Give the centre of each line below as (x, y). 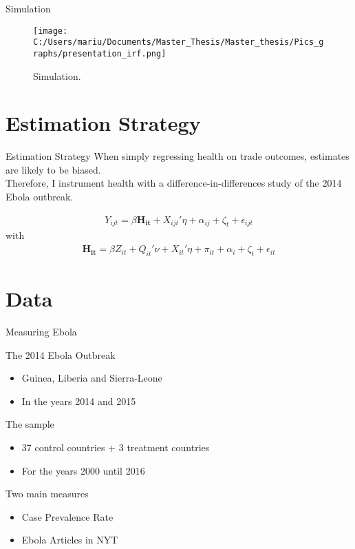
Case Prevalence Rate (67, 516)
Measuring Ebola (41, 332)
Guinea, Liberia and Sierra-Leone (92, 378)
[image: (51, 31)
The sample (30, 424)
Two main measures (47, 494)
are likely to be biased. (53, 169)
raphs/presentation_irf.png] (100, 53)
